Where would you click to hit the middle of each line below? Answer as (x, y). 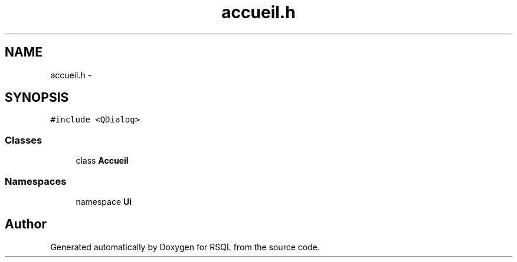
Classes (24, 140)
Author (26, 224)
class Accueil (102, 161)
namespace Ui (104, 201)
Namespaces (36, 181)
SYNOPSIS (37, 98)
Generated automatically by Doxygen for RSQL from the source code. (185, 247)
